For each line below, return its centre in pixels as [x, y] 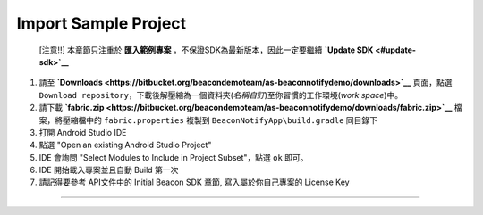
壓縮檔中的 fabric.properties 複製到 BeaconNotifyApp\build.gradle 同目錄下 [220, 120]
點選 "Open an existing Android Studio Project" [125, 145]
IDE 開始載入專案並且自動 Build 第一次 [109, 170]
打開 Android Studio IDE [83, 132]
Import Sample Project [102, 23]
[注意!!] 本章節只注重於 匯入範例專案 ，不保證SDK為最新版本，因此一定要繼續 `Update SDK [206, 50]
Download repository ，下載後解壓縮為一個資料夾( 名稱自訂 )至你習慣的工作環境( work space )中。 [220, 95]
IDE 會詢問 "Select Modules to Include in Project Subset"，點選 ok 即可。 [174, 157]
